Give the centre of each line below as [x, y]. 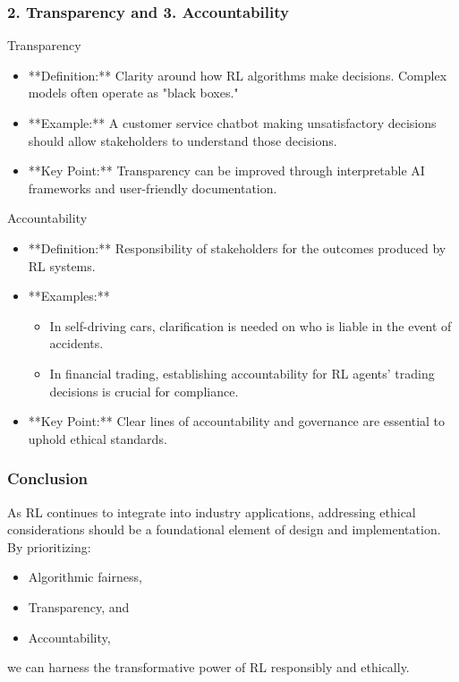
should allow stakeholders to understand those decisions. [183, 140]
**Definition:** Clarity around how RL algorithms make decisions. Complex [238, 75]
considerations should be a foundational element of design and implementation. [224, 529]
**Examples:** [69, 296]
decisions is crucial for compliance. [144, 391]
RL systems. [62, 265]
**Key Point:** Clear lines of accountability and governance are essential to [237, 421]
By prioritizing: [49, 546]
